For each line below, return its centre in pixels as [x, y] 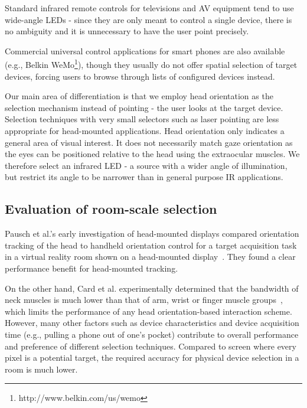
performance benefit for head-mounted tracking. [92, 268]
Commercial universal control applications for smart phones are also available [145, 50]
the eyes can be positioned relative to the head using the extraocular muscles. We [152, 154]
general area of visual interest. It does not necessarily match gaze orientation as [149, 142]
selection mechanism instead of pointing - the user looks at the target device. [144, 107]
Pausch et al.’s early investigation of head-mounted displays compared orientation [152, 234]
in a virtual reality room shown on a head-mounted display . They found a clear [150, 257]
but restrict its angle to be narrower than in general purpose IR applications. [144, 177]
